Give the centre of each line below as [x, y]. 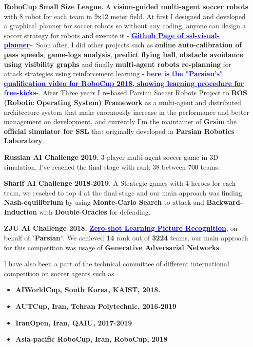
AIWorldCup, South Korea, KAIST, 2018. [88, 290]
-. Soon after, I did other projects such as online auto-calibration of [136, 45]
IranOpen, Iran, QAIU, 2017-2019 [74, 322]
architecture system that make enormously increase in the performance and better [126, 112]
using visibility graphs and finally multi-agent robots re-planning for [118, 64]
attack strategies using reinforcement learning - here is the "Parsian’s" [114, 74]
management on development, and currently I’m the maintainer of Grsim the [120, 121]
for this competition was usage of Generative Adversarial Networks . [113, 247]
